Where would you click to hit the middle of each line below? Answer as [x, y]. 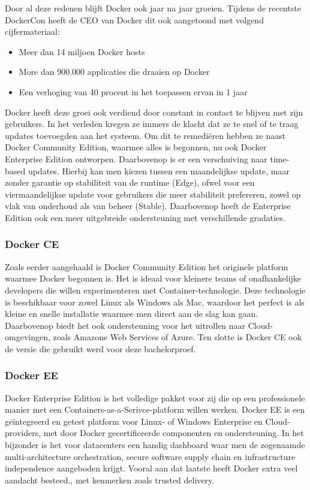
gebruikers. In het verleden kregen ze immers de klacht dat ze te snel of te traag [152, 124]
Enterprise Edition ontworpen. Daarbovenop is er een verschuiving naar [136, 158]
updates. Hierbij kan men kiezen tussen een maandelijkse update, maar [159, 170]
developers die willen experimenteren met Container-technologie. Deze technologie [155, 290]
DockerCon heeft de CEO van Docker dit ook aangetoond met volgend [134, 19]
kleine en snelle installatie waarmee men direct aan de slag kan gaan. [132, 314]
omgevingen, [28, 337]
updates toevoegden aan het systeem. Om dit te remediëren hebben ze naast [145, 135]
